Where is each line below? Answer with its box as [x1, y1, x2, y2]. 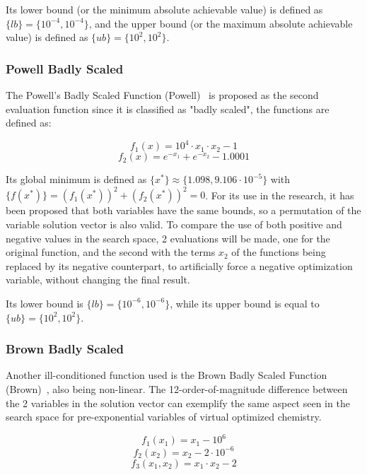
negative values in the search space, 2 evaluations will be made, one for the [6, 230, 330, 245]
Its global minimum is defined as [6, 172, 147, 187]
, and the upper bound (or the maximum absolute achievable [88, 16, 353, 30]
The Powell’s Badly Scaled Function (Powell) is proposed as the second [6, 88, 319, 102]
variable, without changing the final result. [6, 272, 190, 287]
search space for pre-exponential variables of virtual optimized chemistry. [6, 409, 322, 424]
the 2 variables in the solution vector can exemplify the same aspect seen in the [6, 395, 350, 410]
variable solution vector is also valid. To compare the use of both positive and [6, 216, 342, 231]
